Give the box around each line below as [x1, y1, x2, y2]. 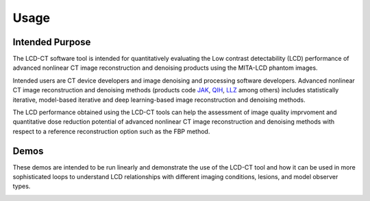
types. [12, 182, 31, 191]
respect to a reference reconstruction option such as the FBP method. [12, 127, 210, 135]
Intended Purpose [12, 36, 91, 48]
